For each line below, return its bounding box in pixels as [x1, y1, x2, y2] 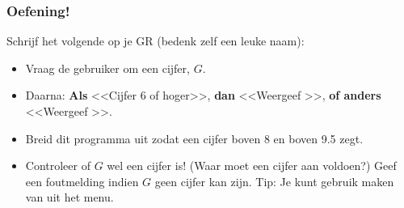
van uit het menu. [25, 189, 114, 206]
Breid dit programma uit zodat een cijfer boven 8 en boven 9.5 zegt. [25, 129, 364, 146]
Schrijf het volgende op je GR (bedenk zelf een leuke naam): [6, 32, 305, 49]
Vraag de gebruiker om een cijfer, [25, 59, 190, 76]
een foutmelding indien [25, 172, 139, 189]
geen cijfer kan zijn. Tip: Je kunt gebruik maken [154, 172, 394, 189]
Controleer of [25, 157, 90, 174]
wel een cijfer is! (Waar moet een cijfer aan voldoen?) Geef [107, 157, 397, 174]
